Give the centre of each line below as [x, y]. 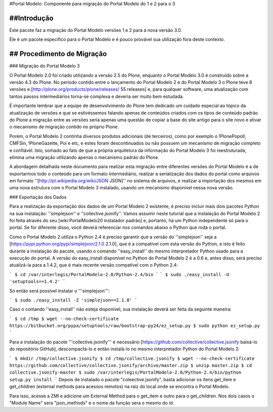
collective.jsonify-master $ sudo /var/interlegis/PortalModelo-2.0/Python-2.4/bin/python [125, 373]
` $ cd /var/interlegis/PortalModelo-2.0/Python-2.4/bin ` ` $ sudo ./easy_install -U [119, 274]
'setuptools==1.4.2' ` [37, 282]
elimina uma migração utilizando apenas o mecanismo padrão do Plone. [84, 157]
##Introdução [31, 18]
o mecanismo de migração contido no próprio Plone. [64, 127]
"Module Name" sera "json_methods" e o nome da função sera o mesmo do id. [92, 403]
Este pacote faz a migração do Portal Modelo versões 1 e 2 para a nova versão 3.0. [96, 30]
